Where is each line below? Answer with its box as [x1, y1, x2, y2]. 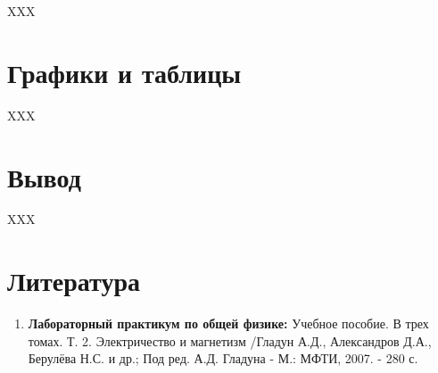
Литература [7, 262, 140, 299]
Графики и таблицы [7, 54, 242, 90]
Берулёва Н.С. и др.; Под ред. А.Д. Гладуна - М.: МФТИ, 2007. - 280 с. [28, 349, 418, 368]
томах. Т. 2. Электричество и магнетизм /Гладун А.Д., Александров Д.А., [28, 331, 432, 350]
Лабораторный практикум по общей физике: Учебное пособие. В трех [28, 314, 429, 333]
